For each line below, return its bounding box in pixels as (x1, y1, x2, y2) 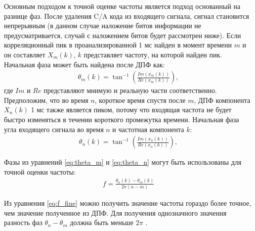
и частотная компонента (112, 124, 184, 134)
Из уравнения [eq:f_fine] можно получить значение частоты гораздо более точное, (4, 198, 252, 208)
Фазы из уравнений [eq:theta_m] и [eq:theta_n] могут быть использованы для (4, 157, 242, 167)
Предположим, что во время (4, 94, 88, 105)
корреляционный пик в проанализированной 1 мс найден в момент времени (4, 40, 232, 50)
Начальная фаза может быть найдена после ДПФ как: (4, 59, 165, 69)
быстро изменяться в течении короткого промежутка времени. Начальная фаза (4, 114, 239, 124)
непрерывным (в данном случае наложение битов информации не (4, 20, 201, 31)
